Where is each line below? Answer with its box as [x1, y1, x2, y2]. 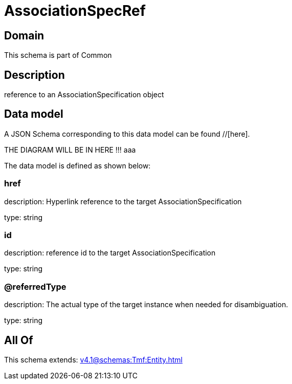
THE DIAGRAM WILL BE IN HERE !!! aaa [4, 145, 136, 154]
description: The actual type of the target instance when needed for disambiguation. [4, 300, 288, 309]
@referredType [4, 281, 66, 292]
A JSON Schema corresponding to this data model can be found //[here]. [4, 129, 250, 138]
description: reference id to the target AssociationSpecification [4, 248, 216, 258]
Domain [4, 29, 44, 42]
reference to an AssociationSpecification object [4, 90, 164, 99]
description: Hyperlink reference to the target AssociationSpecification [4, 197, 242, 206]
